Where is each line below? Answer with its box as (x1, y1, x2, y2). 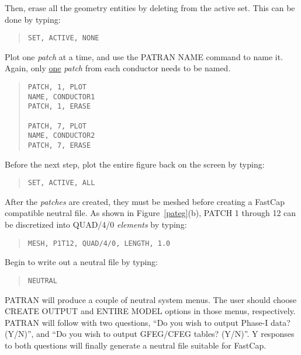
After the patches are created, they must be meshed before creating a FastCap (5, 195, 285, 207)
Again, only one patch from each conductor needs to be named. (5, 62, 231, 74)
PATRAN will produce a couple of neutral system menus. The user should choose (5, 293, 297, 305)
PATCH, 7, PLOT (27, 121, 87, 130)
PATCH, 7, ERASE (27, 141, 91, 149)
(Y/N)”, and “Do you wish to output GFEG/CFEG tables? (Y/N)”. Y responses (5, 328, 295, 340)
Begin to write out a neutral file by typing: (5, 256, 158, 268)
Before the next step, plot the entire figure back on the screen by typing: (5, 158, 265, 170)
